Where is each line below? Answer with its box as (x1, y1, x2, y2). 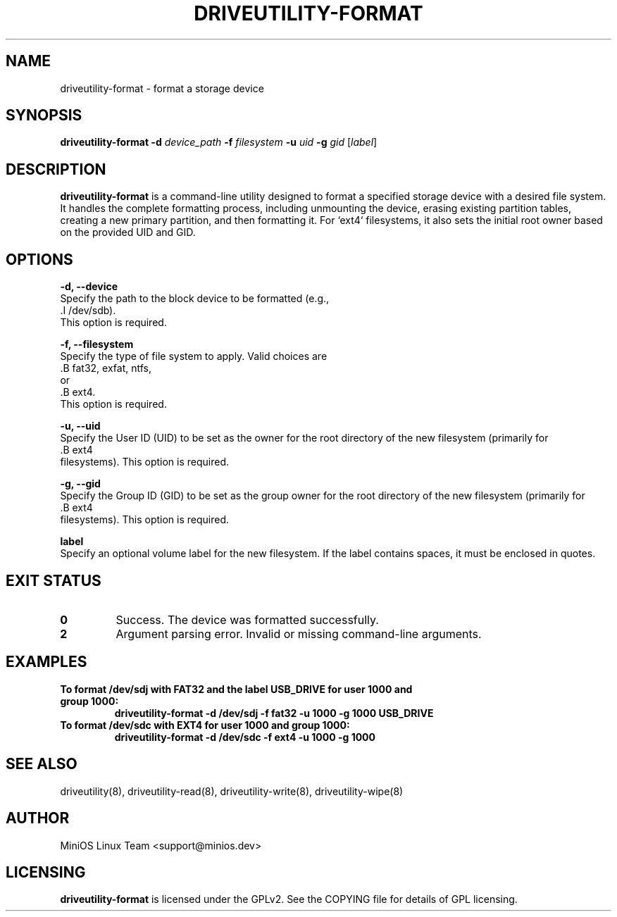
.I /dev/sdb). (60, 304, 116, 317)
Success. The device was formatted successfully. (116, 612, 379, 627)
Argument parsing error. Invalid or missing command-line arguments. (116, 626, 482, 641)
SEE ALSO (6, 755, 77, 773)
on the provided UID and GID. (60, 226, 196, 239)
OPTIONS (6, 250, 73, 268)
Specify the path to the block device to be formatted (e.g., (60, 292, 330, 305)
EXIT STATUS (6, 571, 101, 589)
